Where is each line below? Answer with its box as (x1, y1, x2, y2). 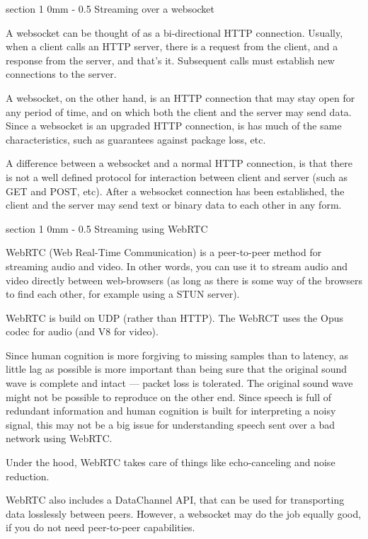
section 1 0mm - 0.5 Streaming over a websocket (6, 1, 215, 16)
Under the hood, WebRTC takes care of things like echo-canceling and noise (6, 455, 335, 470)
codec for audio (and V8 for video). (6, 324, 159, 339)
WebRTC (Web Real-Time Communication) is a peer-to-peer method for (6, 245, 322, 260)
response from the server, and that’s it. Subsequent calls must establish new (6, 52, 335, 67)
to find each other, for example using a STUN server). (6, 286, 240, 301)
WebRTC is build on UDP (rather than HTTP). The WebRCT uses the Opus (6, 310, 343, 325)
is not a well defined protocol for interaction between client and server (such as (6, 169, 348, 184)
